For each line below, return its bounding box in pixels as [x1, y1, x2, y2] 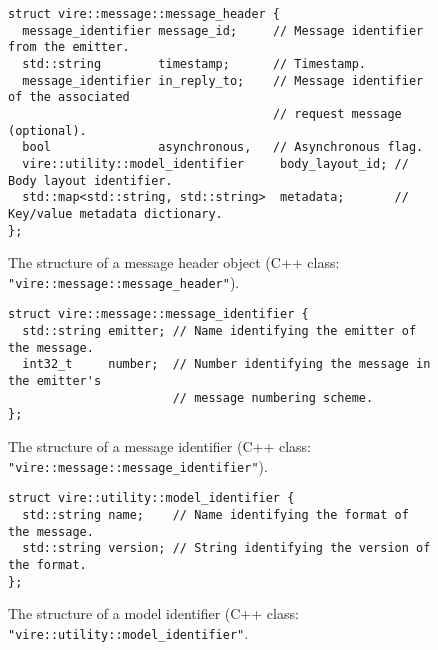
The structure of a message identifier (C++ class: [8, 436, 312, 457]
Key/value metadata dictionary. [8, 206, 223, 221]
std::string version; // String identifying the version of [22, 541, 431, 556]
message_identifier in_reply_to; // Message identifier [22, 73, 424, 88]
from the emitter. [8, 40, 130, 55]
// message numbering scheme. [172, 390, 374, 405]
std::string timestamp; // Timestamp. [22, 56, 366, 71]
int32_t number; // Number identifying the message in [22, 357, 431, 372]
